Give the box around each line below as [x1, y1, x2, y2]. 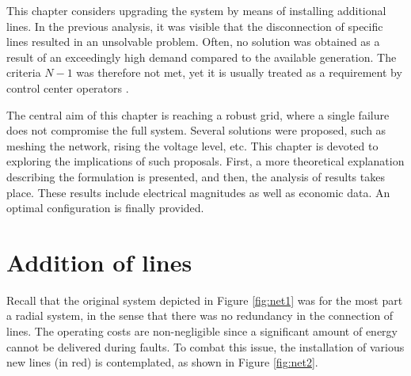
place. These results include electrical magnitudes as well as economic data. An [6, 184, 390, 200]
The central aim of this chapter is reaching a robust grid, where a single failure [6, 106, 390, 123]
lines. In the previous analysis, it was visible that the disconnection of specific [6, 17, 383, 34]
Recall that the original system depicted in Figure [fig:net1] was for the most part [6, 291, 403, 308]
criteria [6, 64, 41, 81]
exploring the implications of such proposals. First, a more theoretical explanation [6, 153, 405, 169]
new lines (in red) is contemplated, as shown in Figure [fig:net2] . [6, 354, 318, 370]
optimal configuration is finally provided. [6, 199, 204, 216]
